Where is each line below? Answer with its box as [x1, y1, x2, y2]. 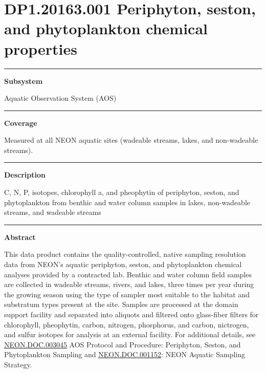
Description [4, 169, 46, 180]
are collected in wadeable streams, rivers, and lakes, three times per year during [4, 279, 254, 290]
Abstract [4, 231, 36, 242]
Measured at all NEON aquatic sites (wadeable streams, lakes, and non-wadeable [4, 135, 258, 145]
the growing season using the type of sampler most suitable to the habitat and [4, 289, 250, 299]
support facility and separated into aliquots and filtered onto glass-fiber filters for [4, 309, 259, 319]
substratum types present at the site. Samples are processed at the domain [4, 299, 238, 310]
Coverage [4, 117, 37, 128]
